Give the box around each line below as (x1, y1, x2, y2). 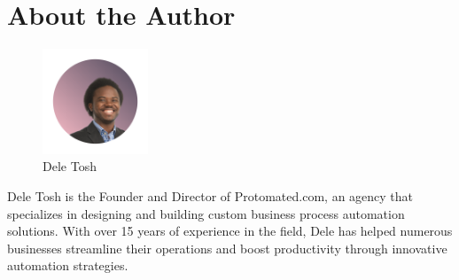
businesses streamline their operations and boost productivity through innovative (7, 238, 447, 257)
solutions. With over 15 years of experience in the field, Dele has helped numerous (7, 222, 453, 240)
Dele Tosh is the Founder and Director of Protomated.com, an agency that (7, 187, 414, 206)
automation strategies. (7, 256, 128, 275)
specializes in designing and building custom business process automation (7, 204, 405, 222)
